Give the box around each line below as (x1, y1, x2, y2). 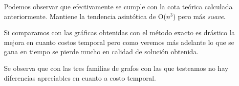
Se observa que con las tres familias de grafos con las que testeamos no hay (4, 63, 229, 73)
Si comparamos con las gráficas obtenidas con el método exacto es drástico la (4, 27, 235, 38)
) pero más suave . (173, 11, 226, 21)
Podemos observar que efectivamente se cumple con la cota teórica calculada (4, 1, 233, 11)
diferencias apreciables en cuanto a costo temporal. (4, 72, 156, 83)
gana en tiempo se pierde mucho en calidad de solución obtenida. (4, 46, 199, 57)
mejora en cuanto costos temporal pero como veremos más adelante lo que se (4, 37, 235, 47)
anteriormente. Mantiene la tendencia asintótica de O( (4, 11, 166, 21)
